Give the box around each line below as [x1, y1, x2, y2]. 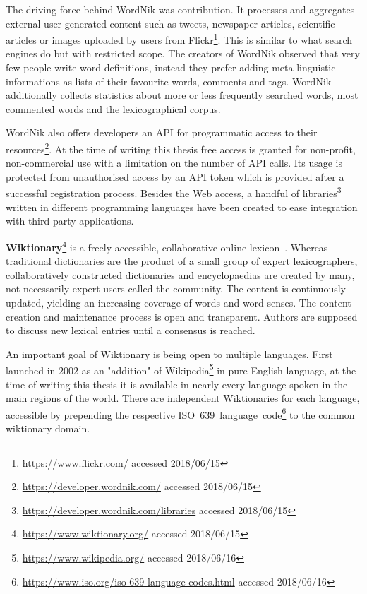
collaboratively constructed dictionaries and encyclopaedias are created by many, [6, 267, 355, 282]
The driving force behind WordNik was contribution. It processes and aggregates [6, 2, 355, 16]
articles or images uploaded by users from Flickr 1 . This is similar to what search [6, 30, 353, 47]
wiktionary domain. [6, 420, 90, 435]
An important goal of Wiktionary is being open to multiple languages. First [6, 346, 333, 361]
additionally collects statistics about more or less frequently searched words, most [6, 88, 359, 102]
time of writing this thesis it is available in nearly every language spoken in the [6, 376, 348, 391]
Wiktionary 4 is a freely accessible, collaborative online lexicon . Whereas [6, 237, 328, 254]
